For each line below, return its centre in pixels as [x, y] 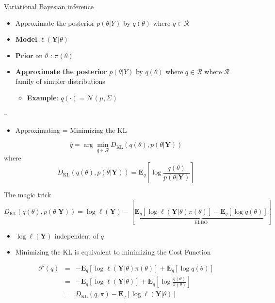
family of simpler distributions [60, 81]
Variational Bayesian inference [49, 6]
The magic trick [28, 195]
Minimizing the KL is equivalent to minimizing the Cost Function [113, 252]
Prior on [29, 55]
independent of [76, 235]
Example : [43, 97]
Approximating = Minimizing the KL [71, 130]
